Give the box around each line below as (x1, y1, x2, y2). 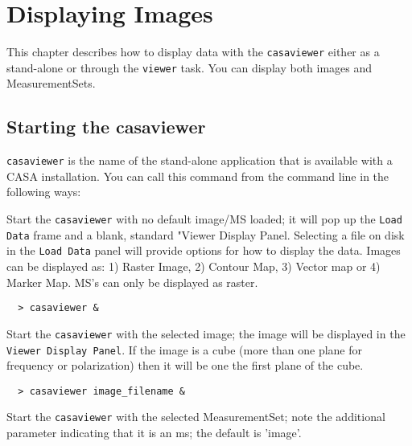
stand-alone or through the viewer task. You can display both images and (6, 59, 373, 76)
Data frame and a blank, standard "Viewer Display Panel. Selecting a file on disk (6, 226, 405, 243)
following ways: (6, 183, 81, 200)
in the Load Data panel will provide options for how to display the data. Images (6, 242, 401, 259)
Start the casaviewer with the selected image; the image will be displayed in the (6, 325, 406, 342)
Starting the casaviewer (6, 114, 206, 139)
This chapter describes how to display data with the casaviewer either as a (6, 43, 380, 60)
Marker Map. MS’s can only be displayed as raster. (6, 273, 258, 290)
